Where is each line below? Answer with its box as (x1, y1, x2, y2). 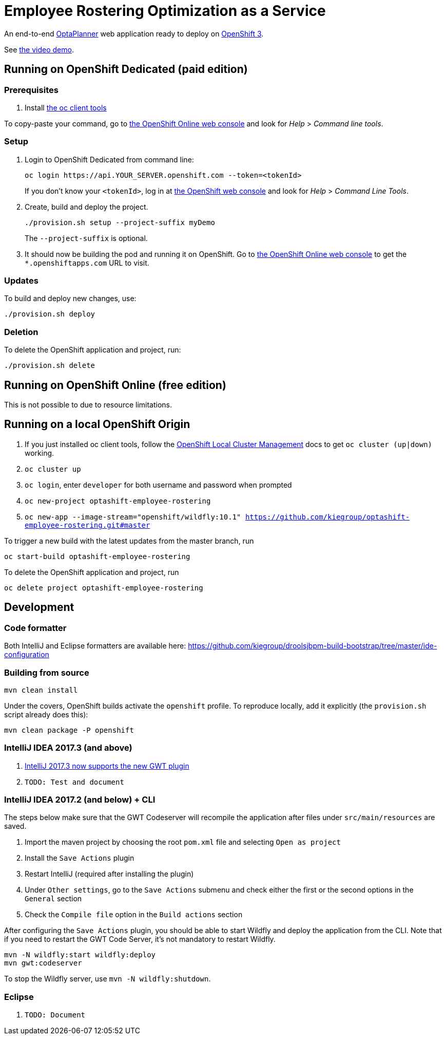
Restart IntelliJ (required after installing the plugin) (25, 869, 194, 879)
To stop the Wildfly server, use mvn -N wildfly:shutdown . (4, 974, 211, 984)
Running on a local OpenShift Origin (4, 418, 190, 431)
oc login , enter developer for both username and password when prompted (25, 480, 292, 489)
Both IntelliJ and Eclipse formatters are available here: (4, 641, 186, 651)
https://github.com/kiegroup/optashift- (245, 512, 410, 521)
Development (4, 601, 74, 614)
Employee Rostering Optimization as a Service (4, 2, 326, 20)
